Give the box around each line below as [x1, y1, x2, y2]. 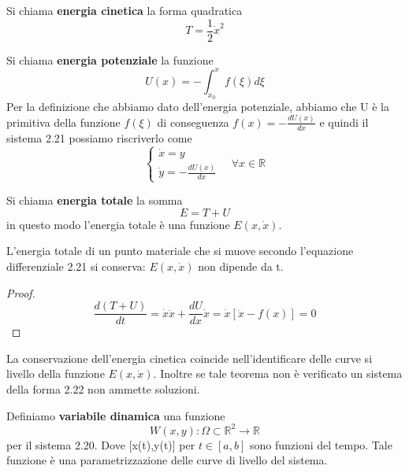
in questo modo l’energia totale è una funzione [6, 216, 230, 232]
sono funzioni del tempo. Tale [250, 436, 392, 453]
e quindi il [319, 113, 369, 130]
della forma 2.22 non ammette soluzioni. [6, 381, 200, 397]
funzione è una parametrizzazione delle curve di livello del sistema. [6, 452, 328, 468]
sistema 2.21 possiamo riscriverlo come [6, 129, 192, 146]
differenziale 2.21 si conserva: [6, 258, 146, 274]
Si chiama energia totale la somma [6, 192, 183, 209]
